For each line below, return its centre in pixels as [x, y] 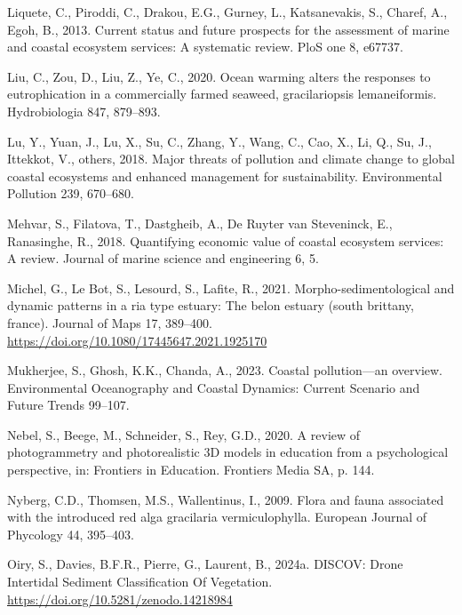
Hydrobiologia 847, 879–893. [84, 111]
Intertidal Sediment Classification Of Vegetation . [140, 582]
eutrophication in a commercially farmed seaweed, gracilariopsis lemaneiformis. [222, 94]
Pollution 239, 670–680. [71, 193]
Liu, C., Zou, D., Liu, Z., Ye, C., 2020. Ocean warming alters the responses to [219, 76]
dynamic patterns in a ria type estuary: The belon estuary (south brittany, [211, 305]
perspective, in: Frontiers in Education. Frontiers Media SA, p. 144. [191, 470]
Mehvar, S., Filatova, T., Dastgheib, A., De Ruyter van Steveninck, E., [200, 223]
